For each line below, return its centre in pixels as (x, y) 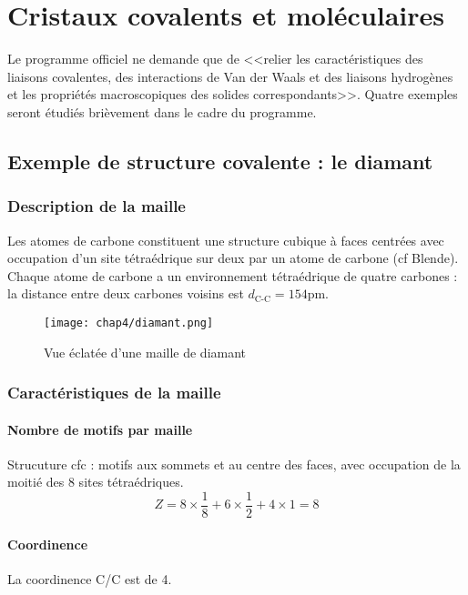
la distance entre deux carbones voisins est (126, 293)
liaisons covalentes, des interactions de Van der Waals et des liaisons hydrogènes (230, 76)
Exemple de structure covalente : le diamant (220, 161)
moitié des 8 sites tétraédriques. (96, 482)
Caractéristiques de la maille (114, 393)
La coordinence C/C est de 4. (90, 578)
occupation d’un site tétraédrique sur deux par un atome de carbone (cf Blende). (233, 258)
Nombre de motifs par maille (100, 429)
